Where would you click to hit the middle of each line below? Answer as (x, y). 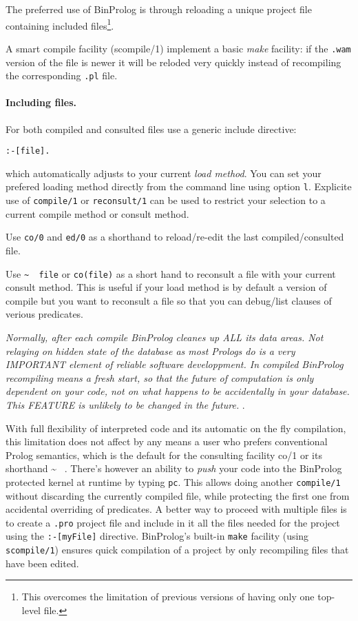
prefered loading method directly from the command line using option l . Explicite (179, 186)
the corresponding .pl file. (62, 75)
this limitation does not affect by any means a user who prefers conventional (167, 441)
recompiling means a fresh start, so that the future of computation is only (160, 377)
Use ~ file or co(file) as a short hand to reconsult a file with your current (171, 273)
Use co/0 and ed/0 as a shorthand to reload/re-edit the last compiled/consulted (175, 237)
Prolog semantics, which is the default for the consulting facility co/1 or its (164, 455)
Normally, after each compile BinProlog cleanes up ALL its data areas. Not (165, 337)
